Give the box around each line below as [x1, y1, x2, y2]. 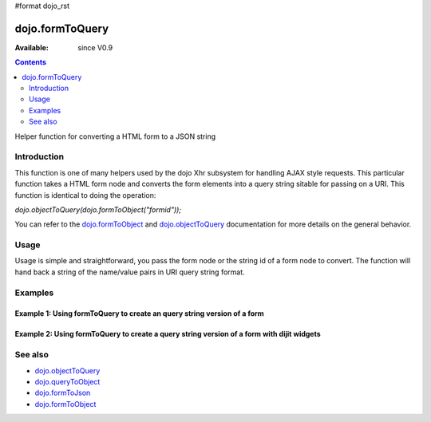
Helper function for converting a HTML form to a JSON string [14, 132, 216, 141]
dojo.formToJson [34, 388, 91, 398]
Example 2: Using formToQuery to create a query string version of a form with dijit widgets [14, 329, 321, 339]
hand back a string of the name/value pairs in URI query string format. [14, 267, 245, 277]
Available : [14, 42, 49, 52]
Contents [14, 57, 47, 67]
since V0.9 [77, 42, 113, 52]
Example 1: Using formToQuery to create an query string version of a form [14, 309, 265, 318]
